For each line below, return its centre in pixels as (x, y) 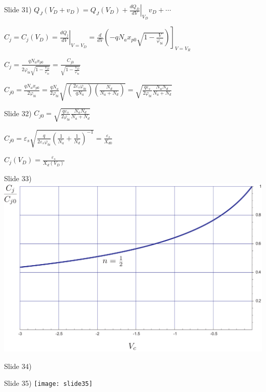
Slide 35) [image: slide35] (48, 383)
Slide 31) (18, 9)
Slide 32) (18, 113)
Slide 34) (18, 366)
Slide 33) (18, 178)
